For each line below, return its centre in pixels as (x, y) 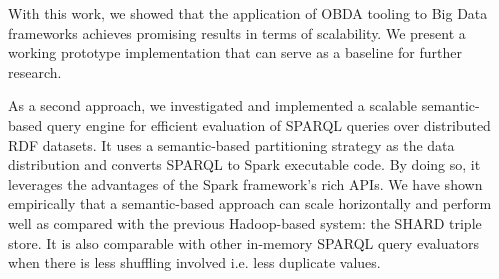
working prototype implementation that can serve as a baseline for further (235, 52)
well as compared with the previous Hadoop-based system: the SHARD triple (245, 222)
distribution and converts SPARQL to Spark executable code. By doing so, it (244, 164)
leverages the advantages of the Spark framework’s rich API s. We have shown (245, 183)
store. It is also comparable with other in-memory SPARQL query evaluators (243, 242)
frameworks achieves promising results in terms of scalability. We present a (237, 32)
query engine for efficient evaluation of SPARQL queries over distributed (268, 124)
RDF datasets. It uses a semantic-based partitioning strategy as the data (231, 144)
